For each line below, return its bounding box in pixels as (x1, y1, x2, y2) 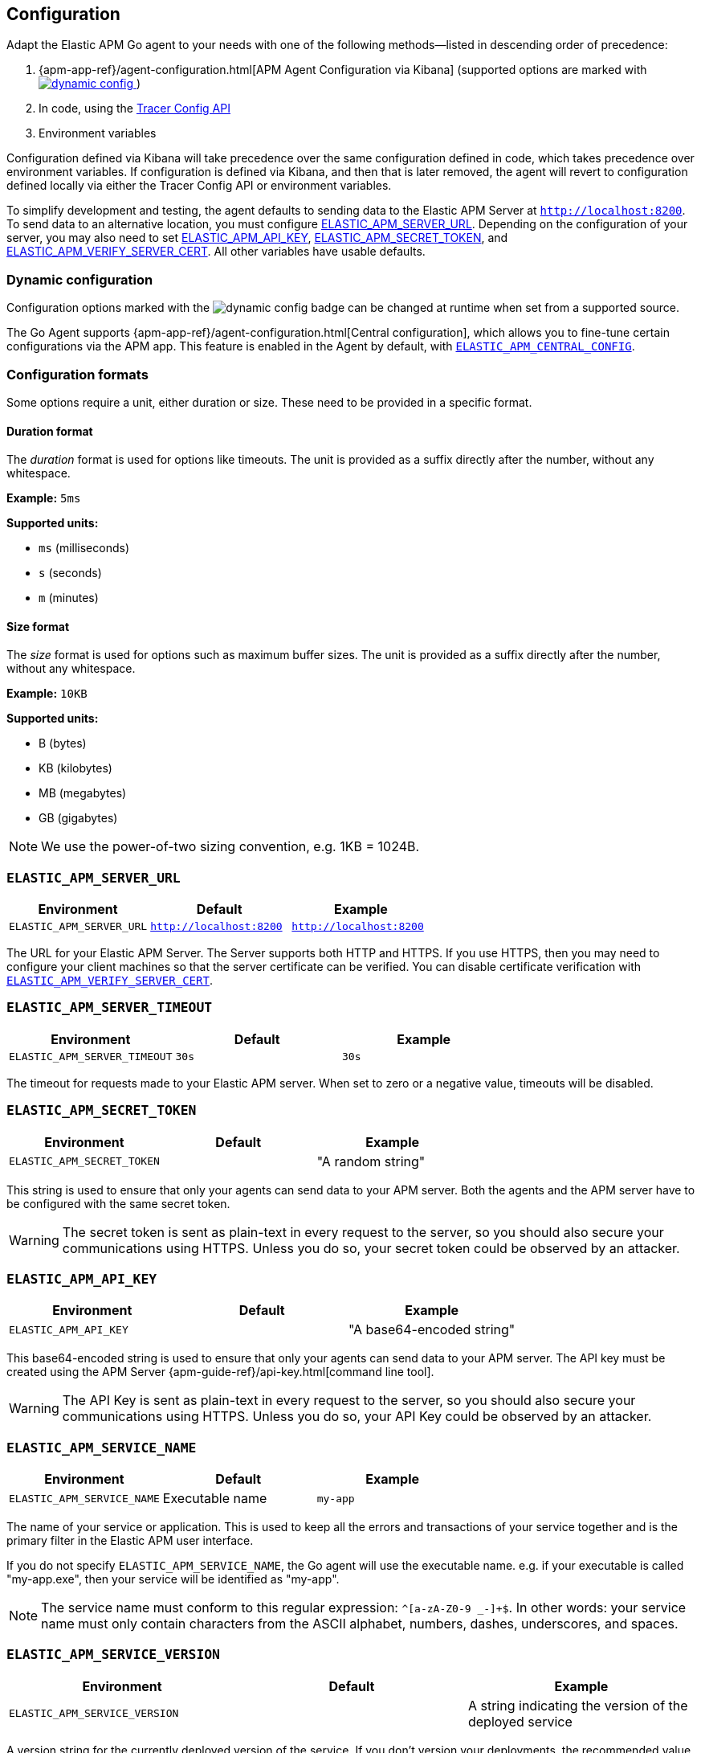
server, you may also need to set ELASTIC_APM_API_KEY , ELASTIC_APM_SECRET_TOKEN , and (6, 231, 508, 245)
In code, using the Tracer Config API (39, 101, 230, 116)
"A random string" (316, 1153, 426, 1169)
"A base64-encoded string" (348, 1321, 516, 1338)
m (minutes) (39, 591, 99, 605)
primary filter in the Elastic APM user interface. (6, 1534, 254, 1548)
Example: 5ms (6, 491, 81, 506)
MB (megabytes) (39, 786, 127, 801)
